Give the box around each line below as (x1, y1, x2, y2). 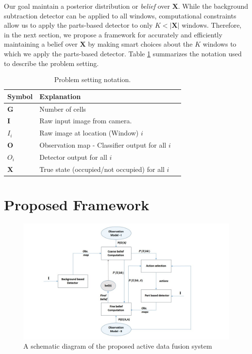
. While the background (178, 1, 249, 11)
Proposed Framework (4, 195, 150, 215)
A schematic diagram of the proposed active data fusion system (23, 341, 212, 351)
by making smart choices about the (88, 39, 193, 49)
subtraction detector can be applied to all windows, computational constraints (4, 10, 236, 20)
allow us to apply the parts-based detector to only (4, 20, 153, 30)
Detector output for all (39, 152, 107, 162)
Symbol (7, 91, 33, 101)
